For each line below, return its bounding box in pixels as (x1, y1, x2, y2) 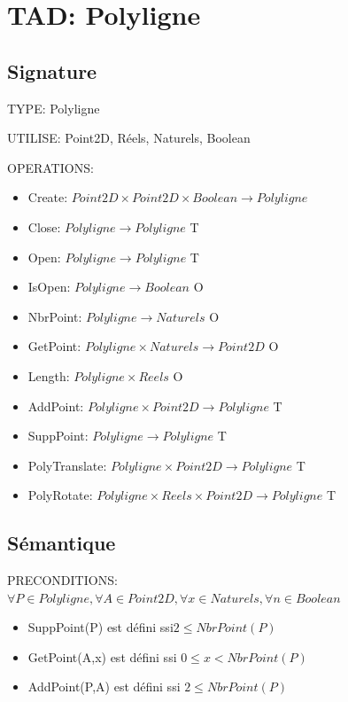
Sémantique (7, 529, 116, 557)
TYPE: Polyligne (7, 98, 100, 117)
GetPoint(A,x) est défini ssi (27, 647, 177, 666)
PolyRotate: (27, 486, 93, 504)
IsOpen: (27, 277, 71, 296)
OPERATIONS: (7, 158, 94, 176)
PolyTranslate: (27, 456, 107, 474)
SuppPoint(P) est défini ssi (27, 618, 174, 636)
